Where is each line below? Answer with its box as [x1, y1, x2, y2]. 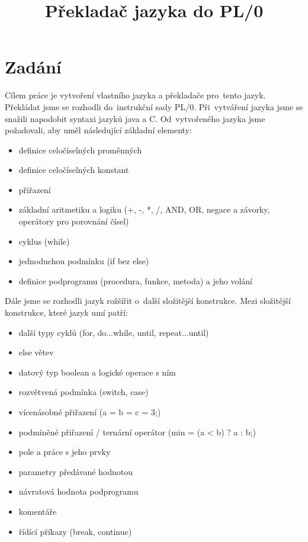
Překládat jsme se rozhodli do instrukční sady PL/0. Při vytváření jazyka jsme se [5, 100, 303, 113]
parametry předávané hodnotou [18, 465, 133, 477]
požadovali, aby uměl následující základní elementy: [5, 124, 192, 136]
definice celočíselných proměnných [18, 143, 142, 156]
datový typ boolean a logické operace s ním [18, 365, 176, 378]
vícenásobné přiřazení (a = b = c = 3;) [18, 406, 161, 418]
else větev [18, 346, 54, 358]
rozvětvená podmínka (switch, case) [18, 386, 149, 398]
